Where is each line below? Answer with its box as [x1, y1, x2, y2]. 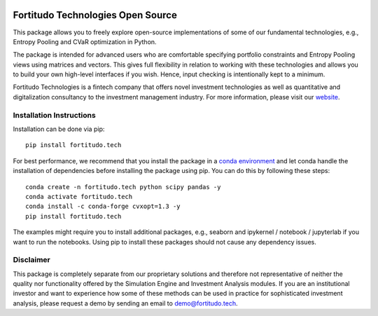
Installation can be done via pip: [13, 125, 105, 133]
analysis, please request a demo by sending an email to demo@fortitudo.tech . [13, 298, 238, 308]
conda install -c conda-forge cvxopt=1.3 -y [25, 202, 181, 210]
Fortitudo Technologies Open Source [13, 9, 178, 21]
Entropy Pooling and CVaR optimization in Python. [13, 37, 157, 46]
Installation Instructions [13, 110, 96, 120]
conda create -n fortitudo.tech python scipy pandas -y [25, 183, 221, 191]
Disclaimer [13, 255, 50, 265]
